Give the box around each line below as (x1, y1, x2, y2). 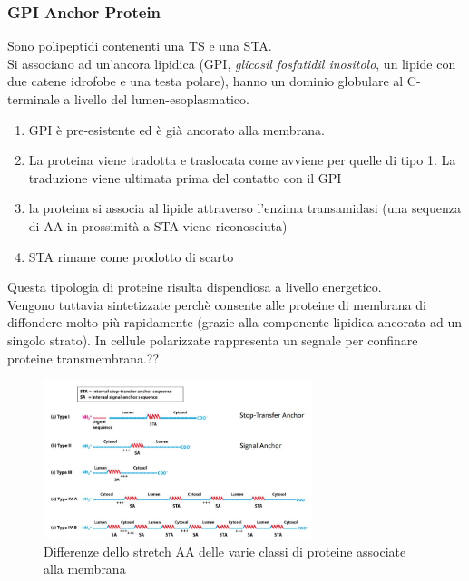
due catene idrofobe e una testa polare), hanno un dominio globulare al (7, 72, 404, 91)
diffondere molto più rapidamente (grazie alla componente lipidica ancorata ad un (7, 313, 463, 332)
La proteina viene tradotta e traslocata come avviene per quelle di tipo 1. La (28, 150, 456, 169)
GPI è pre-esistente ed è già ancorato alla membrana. (28, 120, 325, 139)
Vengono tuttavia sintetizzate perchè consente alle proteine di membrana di (7, 295, 426, 314)
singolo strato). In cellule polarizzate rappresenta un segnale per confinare (7, 330, 418, 349)
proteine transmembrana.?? (7, 348, 160, 367)
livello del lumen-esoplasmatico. (73, 90, 249, 108)
